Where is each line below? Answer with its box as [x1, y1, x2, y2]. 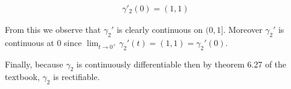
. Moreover [223, 23, 263, 36]
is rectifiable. [53, 70, 100, 83]
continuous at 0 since [5, 36, 82, 48]
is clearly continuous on [116, 23, 203, 36]
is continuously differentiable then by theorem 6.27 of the [76, 57, 287, 70]
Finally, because [5, 57, 63, 70]
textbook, [5, 70, 40, 83]
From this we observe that [5, 23, 101, 36]
